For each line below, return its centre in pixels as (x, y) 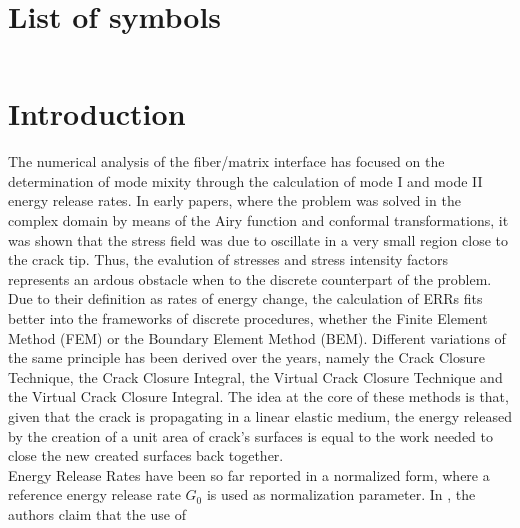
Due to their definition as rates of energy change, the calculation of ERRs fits (245, 298)
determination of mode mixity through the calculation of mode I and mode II (245, 180)
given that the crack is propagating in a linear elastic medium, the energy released (260, 415)
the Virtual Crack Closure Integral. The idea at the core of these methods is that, (258, 396)
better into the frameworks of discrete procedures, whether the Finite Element (248, 318)
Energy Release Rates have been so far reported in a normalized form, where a (249, 474)
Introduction (97, 113)
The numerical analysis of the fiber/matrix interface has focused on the (226, 161)
